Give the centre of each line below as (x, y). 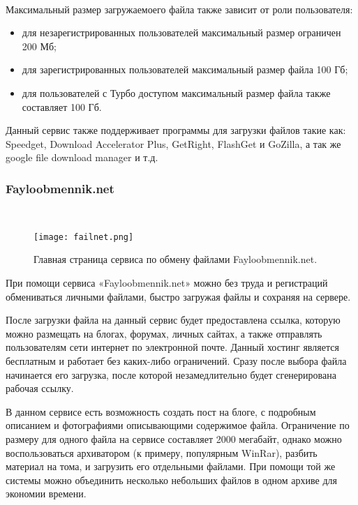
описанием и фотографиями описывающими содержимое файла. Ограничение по (178, 425)
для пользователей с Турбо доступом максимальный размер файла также (176, 92)
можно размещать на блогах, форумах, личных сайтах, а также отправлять (164, 333)
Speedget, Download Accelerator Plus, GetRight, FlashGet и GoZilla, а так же (173, 143)
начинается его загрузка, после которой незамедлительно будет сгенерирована (171, 374)
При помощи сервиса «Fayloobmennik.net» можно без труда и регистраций (167, 282)
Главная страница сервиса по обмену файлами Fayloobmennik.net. (176, 259)
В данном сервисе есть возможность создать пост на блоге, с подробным (161, 411)
